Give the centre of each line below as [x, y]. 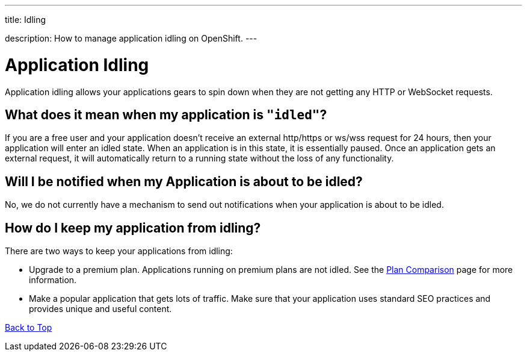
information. [53, 280]
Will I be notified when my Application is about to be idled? [184, 181]
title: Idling [26, 20]
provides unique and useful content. [100, 309]
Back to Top [29, 328]
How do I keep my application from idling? [133, 228]
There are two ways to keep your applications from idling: [119, 251]
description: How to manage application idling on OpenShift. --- [131, 38]
